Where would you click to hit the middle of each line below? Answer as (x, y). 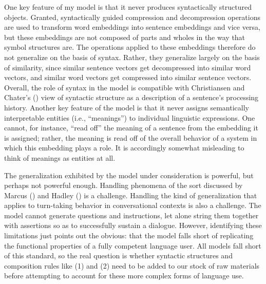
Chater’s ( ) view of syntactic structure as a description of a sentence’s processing (131, 97)
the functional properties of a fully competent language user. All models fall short (133, 245)
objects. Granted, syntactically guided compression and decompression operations (132, 17)
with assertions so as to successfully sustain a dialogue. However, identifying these (133, 225)
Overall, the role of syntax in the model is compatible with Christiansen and (125, 87)
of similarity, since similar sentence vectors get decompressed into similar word (128, 67)
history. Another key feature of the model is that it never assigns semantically (127, 107)
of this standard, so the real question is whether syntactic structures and (118, 255)
